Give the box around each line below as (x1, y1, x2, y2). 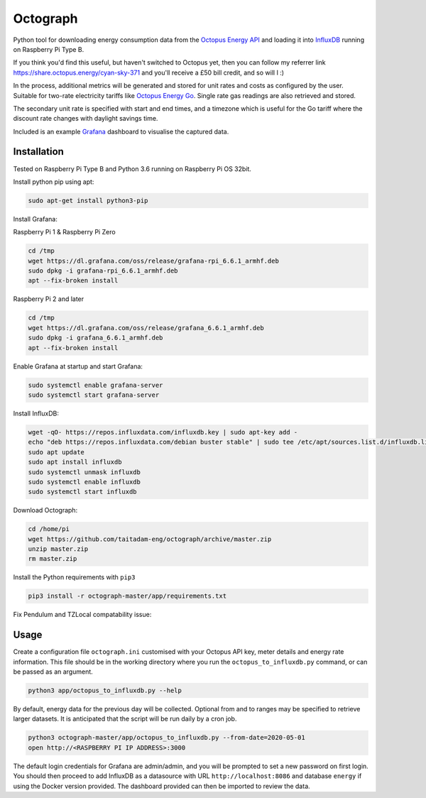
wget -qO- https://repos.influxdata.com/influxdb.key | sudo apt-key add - (28, 428, 298, 436)
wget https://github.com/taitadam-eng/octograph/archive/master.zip (28, 535, 272, 543)
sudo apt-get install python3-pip (28, 196, 148, 204)
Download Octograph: (13, 506, 78, 515)
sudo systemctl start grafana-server (28, 390, 160, 399)
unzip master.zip (28, 545, 89, 553)
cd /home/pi (28, 525, 70, 533)
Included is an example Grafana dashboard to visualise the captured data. (13, 127, 229, 136)
